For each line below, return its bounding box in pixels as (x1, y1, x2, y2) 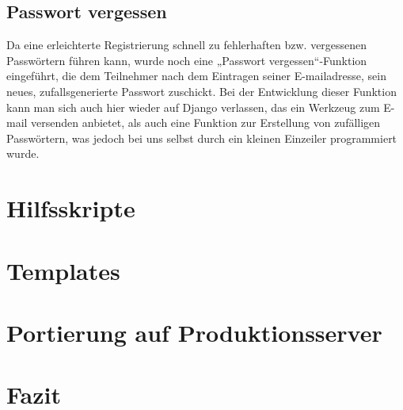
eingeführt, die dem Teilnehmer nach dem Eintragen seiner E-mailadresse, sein (6, 67, 386, 84)
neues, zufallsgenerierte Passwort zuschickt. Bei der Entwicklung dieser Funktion (6, 82, 397, 99)
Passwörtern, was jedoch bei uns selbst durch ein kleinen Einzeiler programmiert (6, 129, 397, 146)
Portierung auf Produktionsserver (6, 316, 382, 348)
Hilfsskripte (6, 192, 135, 224)
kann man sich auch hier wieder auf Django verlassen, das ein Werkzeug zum (6, 98, 380, 115)
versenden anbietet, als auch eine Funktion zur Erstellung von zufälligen (31, 114, 381, 131)
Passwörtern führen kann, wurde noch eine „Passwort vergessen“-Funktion (6, 52, 367, 68)
